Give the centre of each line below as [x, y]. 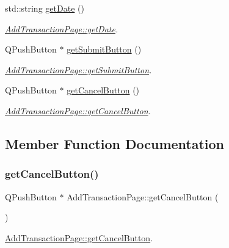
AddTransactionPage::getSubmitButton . [78, 69]
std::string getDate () [45, 8]
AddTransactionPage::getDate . [62, 28]
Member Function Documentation [115, 143]
